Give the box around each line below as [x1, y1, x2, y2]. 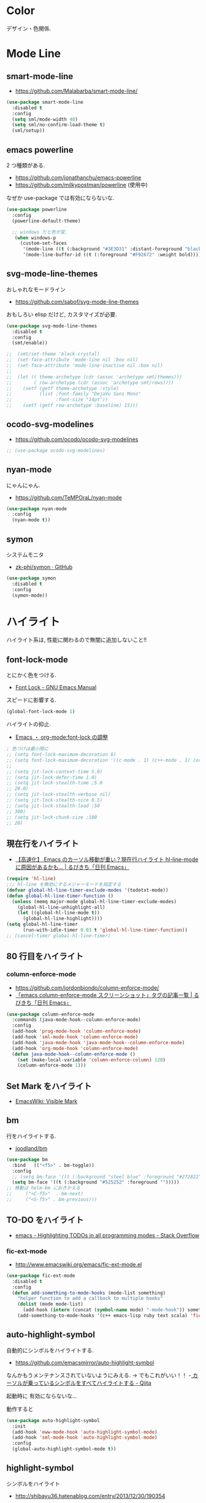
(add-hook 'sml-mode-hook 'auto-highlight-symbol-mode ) [12, 1434, 158, 1441]
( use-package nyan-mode [6, 505, 67, 512]
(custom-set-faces [20, 240, 67, 247]
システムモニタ [6, 551, 44, 558]
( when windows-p [14, 234, 56, 241]
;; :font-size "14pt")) [6, 397, 109, 403]
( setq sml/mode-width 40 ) [12, 116, 78, 123]
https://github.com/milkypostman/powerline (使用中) [15, 182, 148, 188]
